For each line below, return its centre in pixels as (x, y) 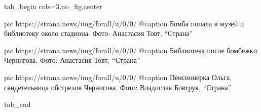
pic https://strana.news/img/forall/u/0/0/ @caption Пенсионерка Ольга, (118, 77)
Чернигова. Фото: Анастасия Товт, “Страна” (72, 60)
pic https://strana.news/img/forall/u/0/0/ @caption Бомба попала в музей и (124, 23)
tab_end (17, 104)
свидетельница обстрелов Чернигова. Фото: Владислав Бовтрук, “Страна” (118, 87)
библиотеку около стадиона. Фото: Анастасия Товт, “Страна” (99, 33)
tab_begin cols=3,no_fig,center (53, 6)
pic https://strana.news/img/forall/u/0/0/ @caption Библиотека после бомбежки (131, 50)
